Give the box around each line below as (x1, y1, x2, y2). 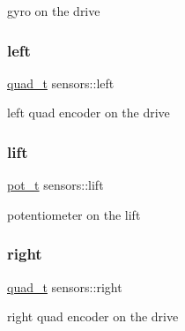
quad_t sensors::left (7, 73, 115, 92)
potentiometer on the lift (7, 205, 141, 223)
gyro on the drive (7, 2, 100, 19)
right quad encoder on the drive (7, 307, 179, 326)
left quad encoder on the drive (7, 103, 170, 122)
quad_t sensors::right (7, 277, 122, 296)
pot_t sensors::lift (7, 176, 104, 194)
